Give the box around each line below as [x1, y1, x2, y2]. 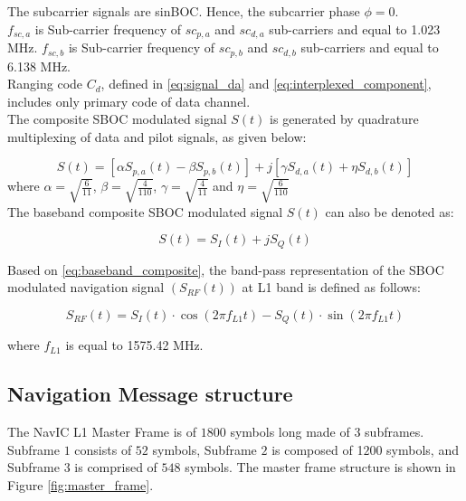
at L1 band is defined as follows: [242, 278, 421, 297]
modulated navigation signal [7, 278, 165, 297]
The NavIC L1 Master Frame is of [7, 422, 197, 441]
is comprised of [74, 458, 157, 477]
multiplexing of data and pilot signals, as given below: [7, 127, 307, 146]
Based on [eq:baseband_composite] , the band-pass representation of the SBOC [7, 260, 444, 279]
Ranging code [7, 74, 83, 93]
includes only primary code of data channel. [7, 91, 251, 110]
